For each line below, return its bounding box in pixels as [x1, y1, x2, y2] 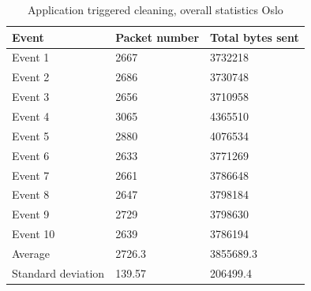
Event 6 [12, 147, 50, 163]
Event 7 [12, 166, 50, 183]
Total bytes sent [210, 28, 299, 45]
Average [12, 244, 50, 261]
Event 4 [12, 107, 50, 124]
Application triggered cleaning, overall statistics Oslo [27, 2, 283, 17]
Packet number [115, 28, 200, 45]
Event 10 [12, 226, 55, 242]
